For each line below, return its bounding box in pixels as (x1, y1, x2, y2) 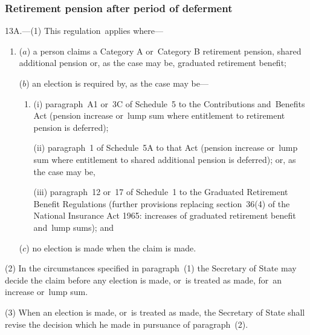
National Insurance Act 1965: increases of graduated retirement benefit (33, 209, 296, 222)
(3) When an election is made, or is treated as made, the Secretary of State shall (5, 305, 305, 318)
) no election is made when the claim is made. (26, 241, 196, 254)
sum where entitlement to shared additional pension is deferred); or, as (33, 153, 296, 165)
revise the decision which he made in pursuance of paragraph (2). (5, 317, 248, 330)
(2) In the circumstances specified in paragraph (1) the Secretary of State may (5, 262, 297, 274)
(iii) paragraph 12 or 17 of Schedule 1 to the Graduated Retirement (33, 185, 288, 198)
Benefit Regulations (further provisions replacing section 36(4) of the (33, 197, 290, 210)
